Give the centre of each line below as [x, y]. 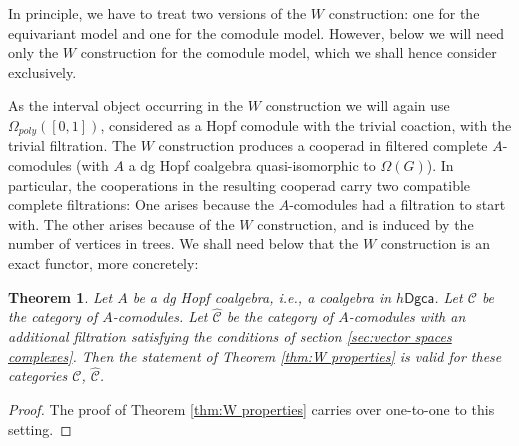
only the [33, 52]
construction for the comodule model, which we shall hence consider [288, 52]
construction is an [435, 243]
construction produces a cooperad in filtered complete [323, 145]
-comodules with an [407, 316]
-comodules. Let [160, 316]
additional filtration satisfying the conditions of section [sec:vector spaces [230, 335]
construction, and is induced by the [365, 223]
